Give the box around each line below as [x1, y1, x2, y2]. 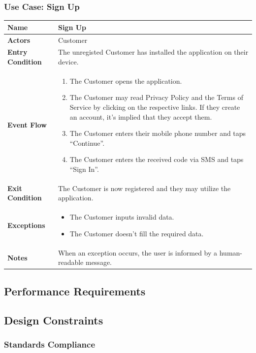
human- [219, 247, 243, 257]
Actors [7, 34, 31, 45]
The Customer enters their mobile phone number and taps [69, 128, 246, 138]
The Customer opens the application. [69, 75, 182, 86]
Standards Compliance [4, 338, 96, 350]
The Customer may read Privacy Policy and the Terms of [69, 92, 243, 102]
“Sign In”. [69, 164, 99, 174]
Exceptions [7, 220, 45, 230]
